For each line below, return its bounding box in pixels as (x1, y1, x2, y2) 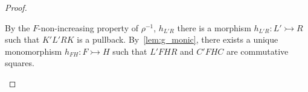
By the (5, 21, 30, 34)
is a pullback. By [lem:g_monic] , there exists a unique (77, 33, 278, 46)
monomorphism (5, 44, 62, 57)
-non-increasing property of (38, 21, 138, 34)
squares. (5, 57, 34, 69)
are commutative (226, 44, 289, 57)
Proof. (5, 1, 27, 13)
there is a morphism (177, 21, 251, 34)
